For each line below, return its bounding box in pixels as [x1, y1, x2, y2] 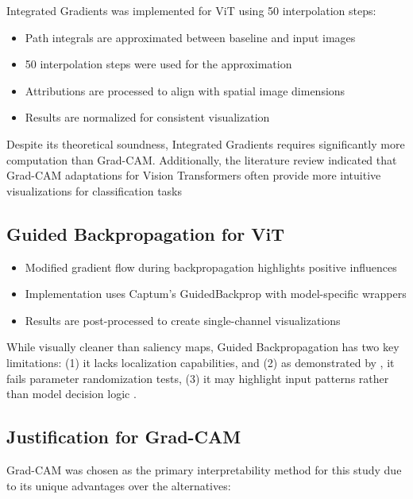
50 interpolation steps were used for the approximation [25, 56, 292, 72]
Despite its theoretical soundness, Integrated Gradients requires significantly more [6, 135, 405, 152]
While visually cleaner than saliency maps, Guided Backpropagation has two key [6, 338, 399, 355]
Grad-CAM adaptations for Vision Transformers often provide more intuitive [6, 167, 381, 184]
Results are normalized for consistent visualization [25, 109, 270, 126]
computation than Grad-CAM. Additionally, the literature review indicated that [6, 151, 397, 168]
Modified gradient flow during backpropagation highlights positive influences [25, 258, 397, 275]
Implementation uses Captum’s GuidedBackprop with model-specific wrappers [25, 285, 407, 302]
